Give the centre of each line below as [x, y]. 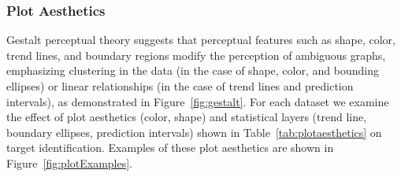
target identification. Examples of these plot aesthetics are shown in [170, 147]
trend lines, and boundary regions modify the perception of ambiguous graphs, [196, 55]
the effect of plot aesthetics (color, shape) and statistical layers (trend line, [187, 117]
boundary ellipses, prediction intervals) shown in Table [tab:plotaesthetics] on [194, 132]
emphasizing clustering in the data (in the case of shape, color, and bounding [193, 70]
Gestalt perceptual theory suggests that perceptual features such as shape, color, [201, 40]
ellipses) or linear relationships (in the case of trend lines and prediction [180, 86]
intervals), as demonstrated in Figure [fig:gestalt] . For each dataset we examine [198, 101]
